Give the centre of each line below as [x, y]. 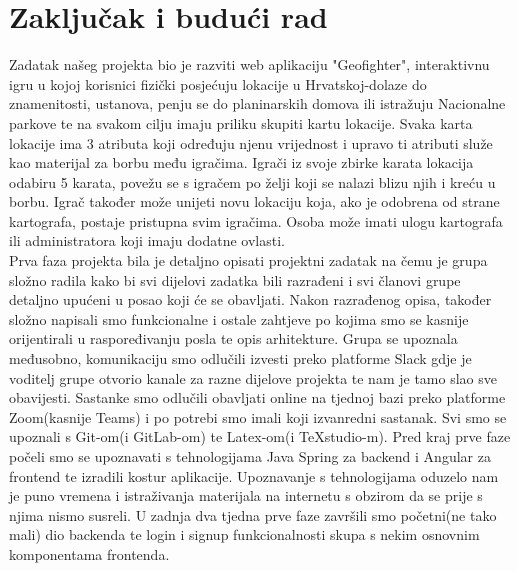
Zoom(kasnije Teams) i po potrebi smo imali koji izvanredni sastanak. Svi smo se [258, 416]
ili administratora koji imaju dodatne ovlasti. [147, 240]
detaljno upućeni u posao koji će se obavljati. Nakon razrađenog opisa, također [250, 299]
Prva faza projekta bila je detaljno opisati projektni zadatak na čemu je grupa [248, 260]
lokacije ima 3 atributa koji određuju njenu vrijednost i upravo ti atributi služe [251, 142]
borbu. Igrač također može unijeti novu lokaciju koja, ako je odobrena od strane [254, 201]
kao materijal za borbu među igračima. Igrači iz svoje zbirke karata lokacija [241, 162]
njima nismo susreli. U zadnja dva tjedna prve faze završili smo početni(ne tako [253, 514]
